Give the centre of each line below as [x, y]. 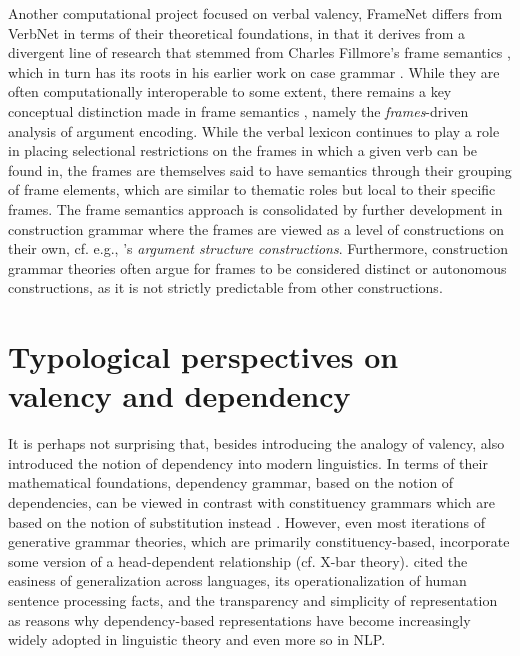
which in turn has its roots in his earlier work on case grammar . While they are [254, 71]
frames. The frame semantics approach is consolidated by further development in [255, 208]
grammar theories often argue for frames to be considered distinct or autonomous [257, 267]
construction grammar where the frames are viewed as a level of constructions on [256, 228]
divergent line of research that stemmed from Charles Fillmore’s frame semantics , [259, 52]
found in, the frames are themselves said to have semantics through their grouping [260, 169]
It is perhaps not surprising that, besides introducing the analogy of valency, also [256, 443]
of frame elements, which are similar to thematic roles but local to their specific [252, 189]
